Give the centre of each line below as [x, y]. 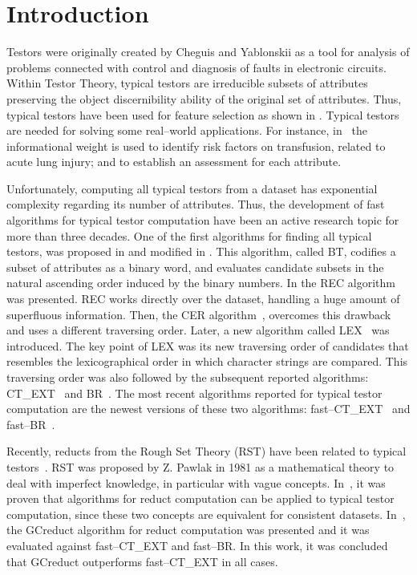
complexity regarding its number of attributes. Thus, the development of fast [196, 204]
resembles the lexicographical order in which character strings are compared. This [207, 361]
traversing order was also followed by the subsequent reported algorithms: [188, 377]
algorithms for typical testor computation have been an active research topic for [203, 220]
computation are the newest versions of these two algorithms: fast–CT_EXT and [208, 409]
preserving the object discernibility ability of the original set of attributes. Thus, [204, 98]
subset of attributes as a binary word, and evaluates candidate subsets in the [195, 267]
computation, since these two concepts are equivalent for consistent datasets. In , [206, 514]
